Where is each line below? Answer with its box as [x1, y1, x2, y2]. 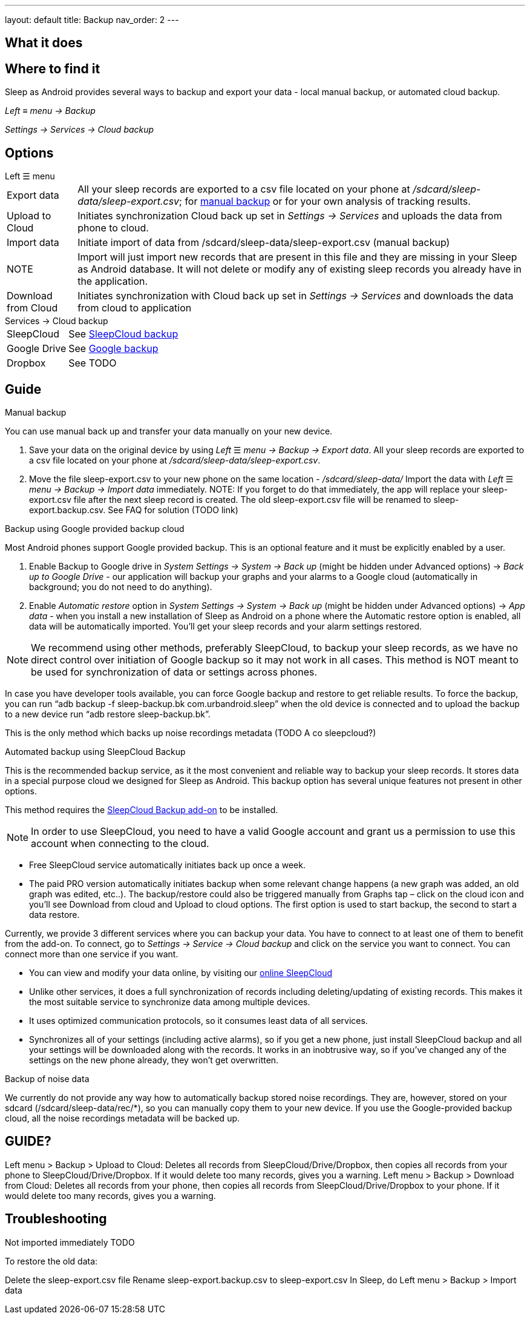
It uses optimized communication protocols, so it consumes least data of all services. [29, 1015, 368, 1026]
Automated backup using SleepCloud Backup [5, 746, 186, 757]
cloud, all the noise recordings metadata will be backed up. [5, 1112, 240, 1123]
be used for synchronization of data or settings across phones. [31, 665, 318, 678]
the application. [77, 275, 148, 288]
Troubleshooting [5, 1211, 107, 1227]
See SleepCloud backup [68, 328, 178, 341]
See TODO [68, 357, 117, 370]
